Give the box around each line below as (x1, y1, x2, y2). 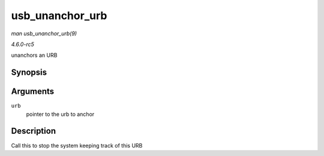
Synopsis (11, 68, 47, 78)
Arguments (11, 87, 55, 97)
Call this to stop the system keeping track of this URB (11, 142, 143, 149)
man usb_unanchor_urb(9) (11, 30, 77, 37)
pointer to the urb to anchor (26, 111, 95, 118)
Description (11, 126, 56, 136)
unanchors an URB (11, 51, 58, 59)
